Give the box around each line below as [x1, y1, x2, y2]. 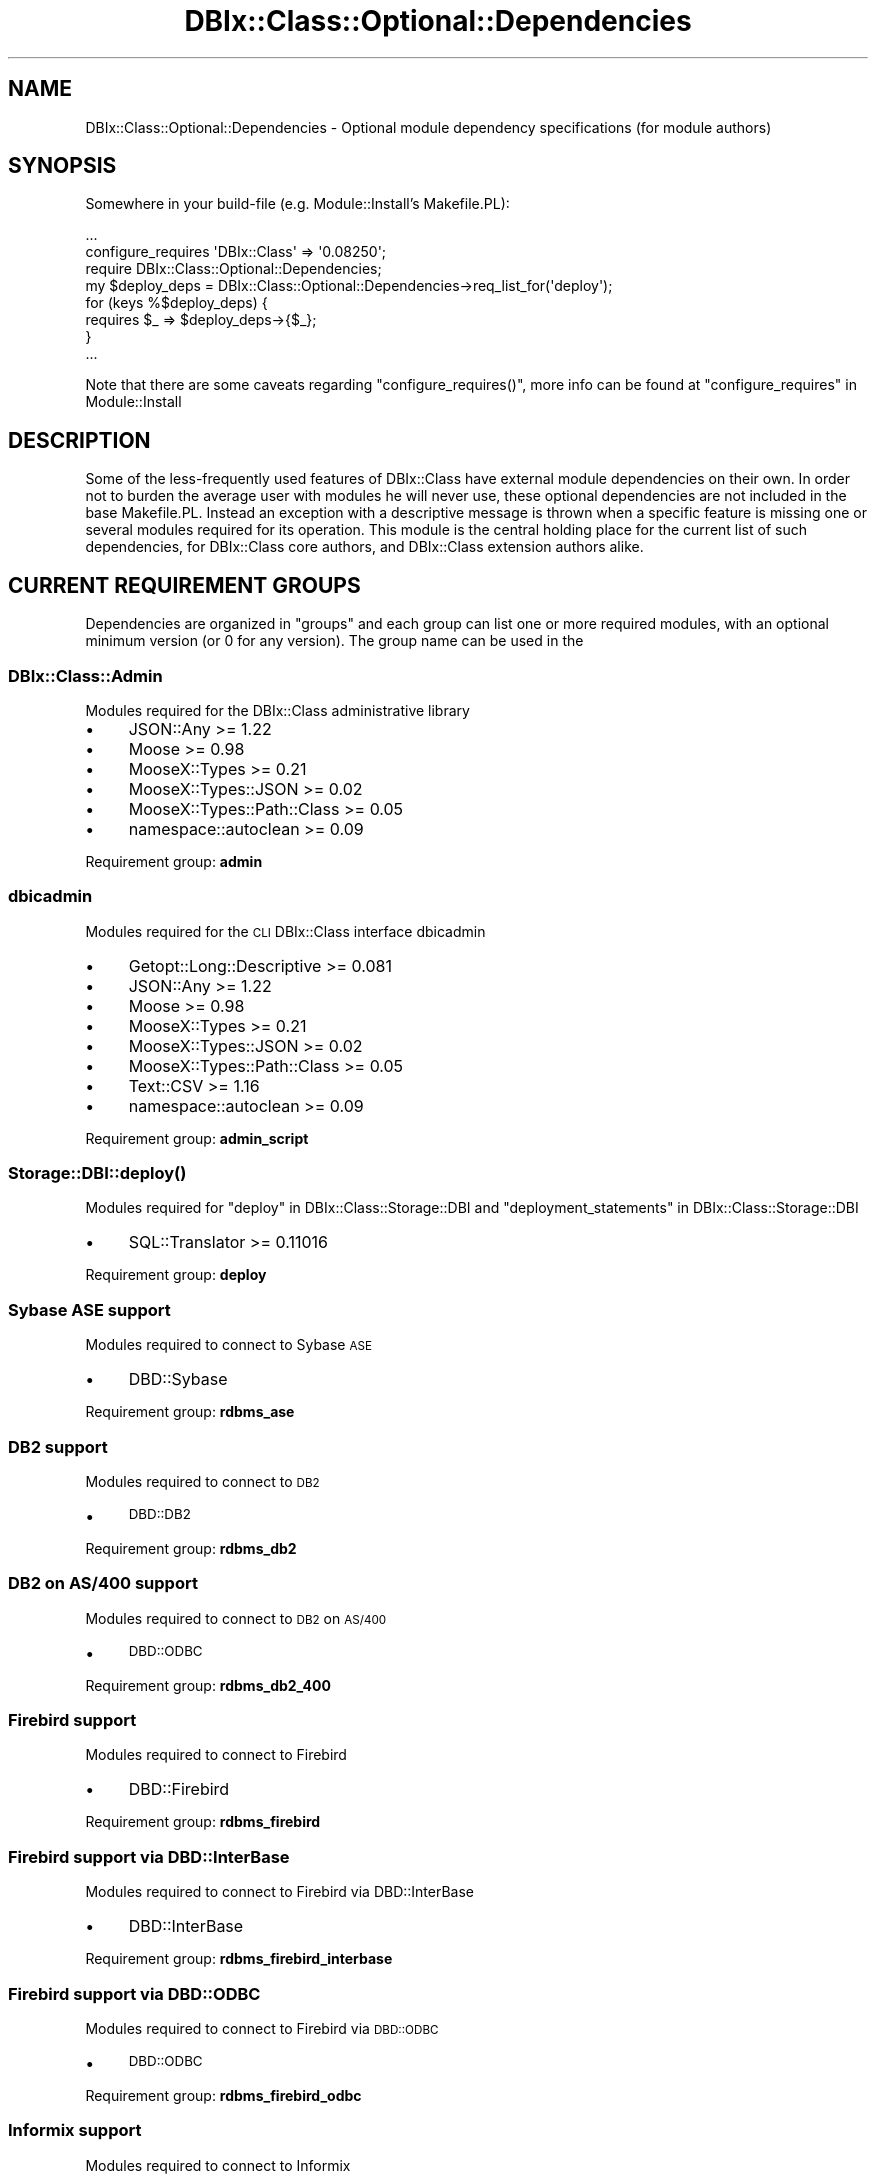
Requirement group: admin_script [85, 1129, 309, 1147]
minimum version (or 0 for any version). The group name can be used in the [85, 632, 584, 650]
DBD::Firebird [128, 1779, 230, 1800]
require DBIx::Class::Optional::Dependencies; [85, 260, 382, 278]
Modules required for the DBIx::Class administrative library [85, 701, 470, 719]
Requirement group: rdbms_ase [85, 1403, 295, 1421]
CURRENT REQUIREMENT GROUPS [8, 572, 361, 598]
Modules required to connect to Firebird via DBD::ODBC [85, 2019, 439, 2037]
